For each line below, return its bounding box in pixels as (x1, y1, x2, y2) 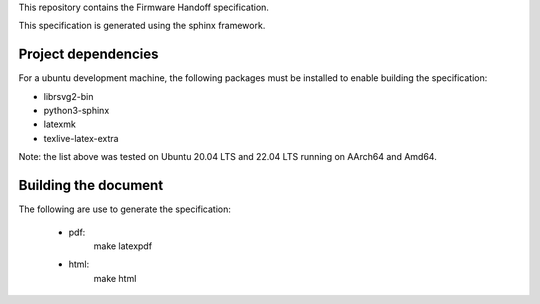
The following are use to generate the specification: (18, 203, 232, 215)
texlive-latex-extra (43, 132, 119, 144)
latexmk (43, 118, 77, 130)
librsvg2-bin (43, 90, 94, 102)
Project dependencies (18, 46, 159, 63)
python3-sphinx (43, 105, 110, 117)
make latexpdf (93, 240, 153, 252)
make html (93, 272, 137, 284)
